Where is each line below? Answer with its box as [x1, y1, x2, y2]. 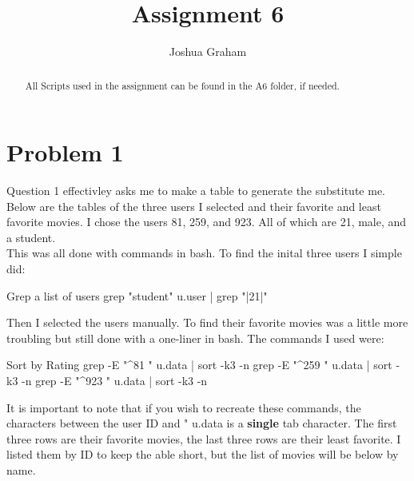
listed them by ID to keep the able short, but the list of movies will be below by [6, 446, 399, 463]
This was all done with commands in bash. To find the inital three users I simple [6, 244, 402, 261]
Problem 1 [6, 136, 124, 169]
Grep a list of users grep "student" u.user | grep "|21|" [6, 287, 268, 304]
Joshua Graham [169, 43, 247, 60]
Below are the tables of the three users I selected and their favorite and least [6, 197, 381, 214]
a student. [6, 229, 56, 245]
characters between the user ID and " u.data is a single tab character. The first [6, 415, 397, 431]
